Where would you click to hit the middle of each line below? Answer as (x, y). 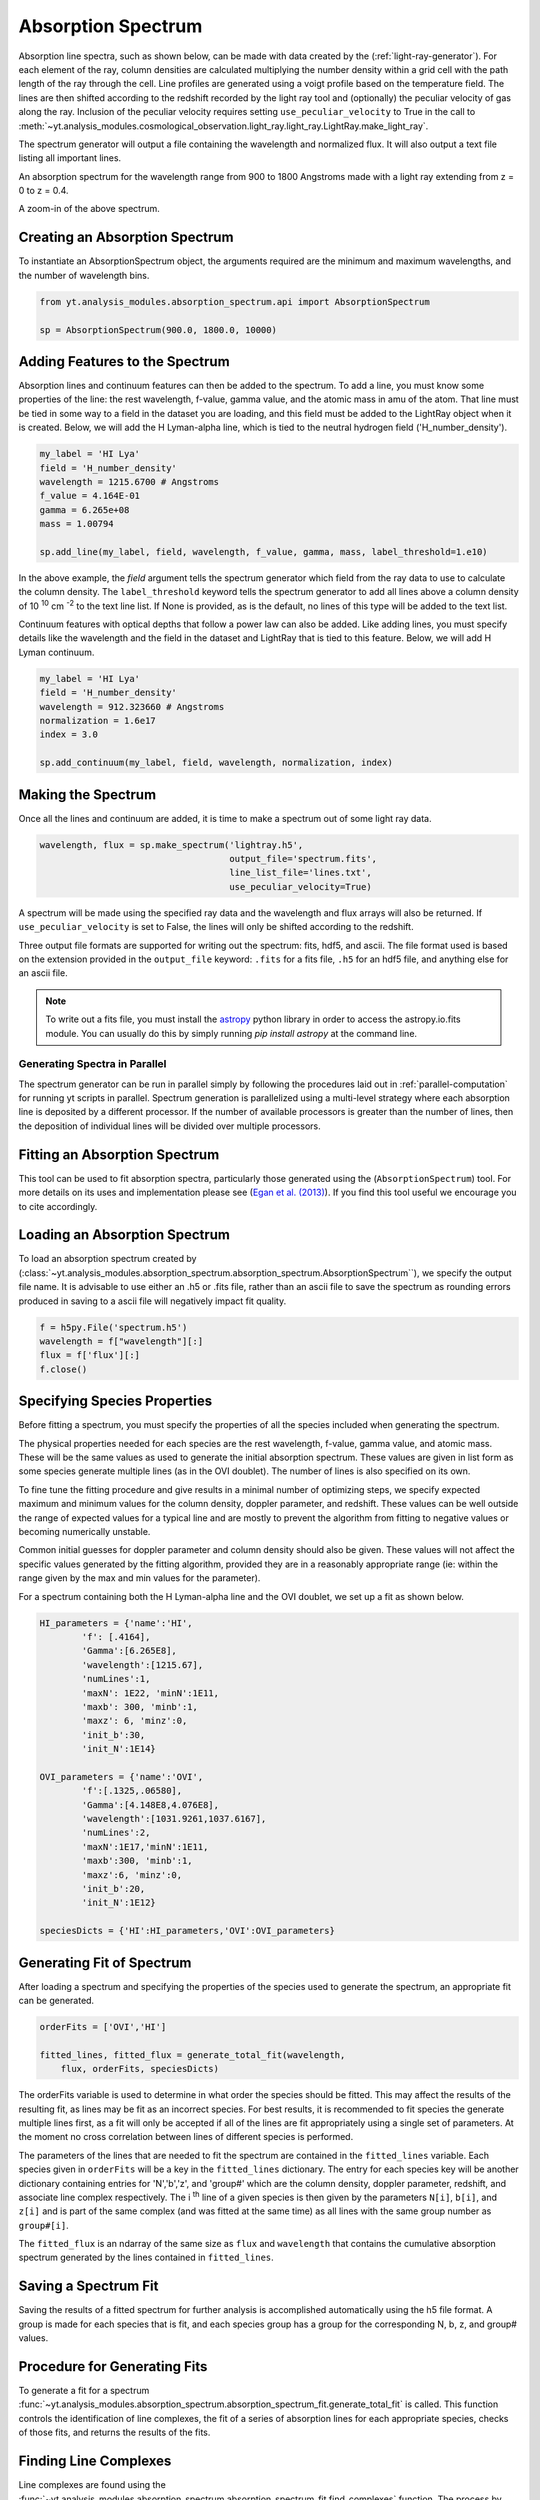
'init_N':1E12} (119, 1903)
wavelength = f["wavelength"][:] (121, 1341)
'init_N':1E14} (119, 1749)
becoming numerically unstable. (84, 1532)
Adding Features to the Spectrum (124, 361)
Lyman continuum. (56, 652)
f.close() (63, 1369)
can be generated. (56, 2001)
